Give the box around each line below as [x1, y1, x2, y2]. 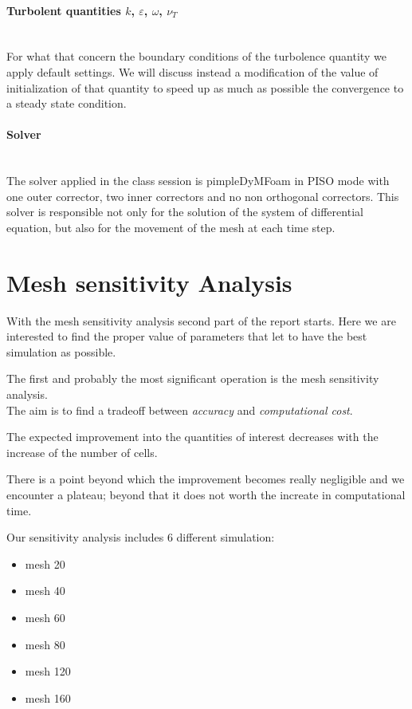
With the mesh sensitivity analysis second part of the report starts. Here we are [6, 312, 396, 329]
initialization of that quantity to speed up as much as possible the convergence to [6, 79, 404, 96]
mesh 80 [25, 636, 65, 652]
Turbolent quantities [6, 2, 121, 18]
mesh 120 [25, 663, 71, 679]
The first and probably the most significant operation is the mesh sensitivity [6, 370, 379, 387]
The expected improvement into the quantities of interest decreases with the [6, 428, 379, 445]
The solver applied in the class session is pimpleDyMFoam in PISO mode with [6, 172, 390, 189]
